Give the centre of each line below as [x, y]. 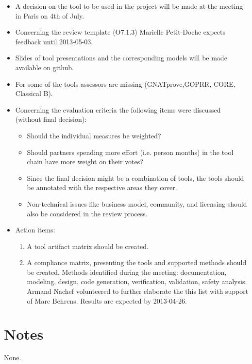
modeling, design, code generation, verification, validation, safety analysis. [137, 281]
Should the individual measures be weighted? [94, 135]
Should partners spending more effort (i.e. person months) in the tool [130, 152]
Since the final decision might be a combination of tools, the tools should [135, 178]
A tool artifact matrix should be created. [88, 246]
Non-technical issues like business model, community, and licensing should [137, 203]
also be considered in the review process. [87, 213]
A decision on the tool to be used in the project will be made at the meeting [129, 6]
